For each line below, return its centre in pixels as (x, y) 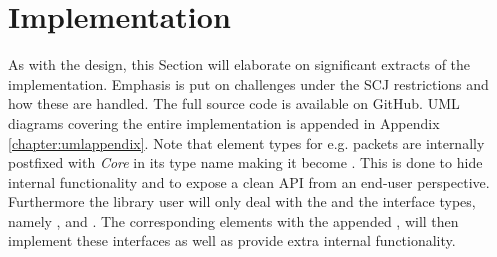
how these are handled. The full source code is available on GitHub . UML (234, 103)
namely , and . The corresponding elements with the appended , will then (233, 220)
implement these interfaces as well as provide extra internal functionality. (232, 240)
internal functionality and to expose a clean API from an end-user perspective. (249, 181)
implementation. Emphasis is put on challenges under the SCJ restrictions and (248, 83)
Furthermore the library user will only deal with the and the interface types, (242, 201)
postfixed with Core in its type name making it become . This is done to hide (245, 162)
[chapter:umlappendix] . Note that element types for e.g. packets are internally (246, 142)
